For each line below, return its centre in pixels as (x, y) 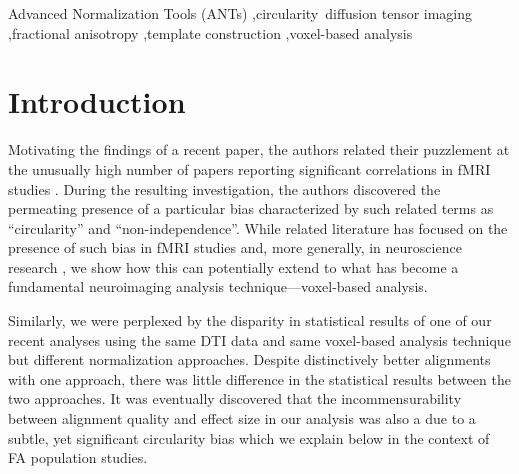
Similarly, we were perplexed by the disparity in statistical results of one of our (250, 320)
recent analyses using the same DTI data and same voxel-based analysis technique (259, 339)
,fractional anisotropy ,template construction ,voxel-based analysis (210, 32)
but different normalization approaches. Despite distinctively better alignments (249, 359)
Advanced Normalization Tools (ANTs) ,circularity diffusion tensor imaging (240, 13)
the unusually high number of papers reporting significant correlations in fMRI (249, 168)
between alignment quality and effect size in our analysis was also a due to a (242, 418)
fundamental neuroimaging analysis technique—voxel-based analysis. (218, 286)
